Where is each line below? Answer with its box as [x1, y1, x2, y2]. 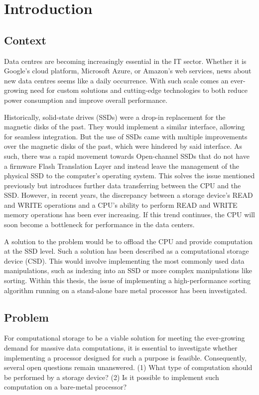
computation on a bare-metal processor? [4, 382, 127, 392]
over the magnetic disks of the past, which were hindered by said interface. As [4, 141, 243, 151]
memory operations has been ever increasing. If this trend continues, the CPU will [4, 209, 255, 220]
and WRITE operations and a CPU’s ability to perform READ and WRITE [4, 199, 238, 210]
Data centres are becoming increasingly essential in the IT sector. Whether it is [4, 55, 247, 66]
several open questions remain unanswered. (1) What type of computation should [4, 362, 253, 373]
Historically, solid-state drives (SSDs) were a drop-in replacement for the [4, 111, 226, 122]
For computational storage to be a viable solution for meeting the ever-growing [4, 333, 245, 343]
